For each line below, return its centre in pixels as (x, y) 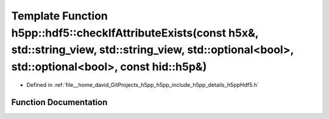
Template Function (59, 16)
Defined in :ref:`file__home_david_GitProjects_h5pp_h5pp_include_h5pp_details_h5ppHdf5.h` (143, 84)
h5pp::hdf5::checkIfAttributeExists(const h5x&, (135, 33)
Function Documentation (59, 102)
